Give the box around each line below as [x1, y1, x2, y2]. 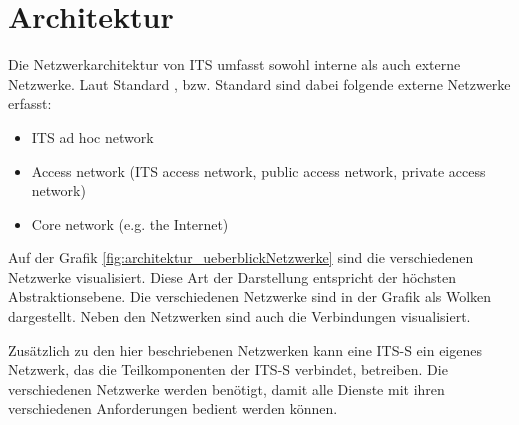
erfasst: [8, 93, 52, 114]
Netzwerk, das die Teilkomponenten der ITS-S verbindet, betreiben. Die [8, 359, 448, 380]
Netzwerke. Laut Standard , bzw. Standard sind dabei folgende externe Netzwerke [8, 73, 511, 94]
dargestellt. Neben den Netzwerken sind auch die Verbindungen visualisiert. [8, 306, 471, 327]
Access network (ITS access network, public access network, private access [31, 160, 486, 181]
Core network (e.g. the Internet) [31, 213, 229, 234]
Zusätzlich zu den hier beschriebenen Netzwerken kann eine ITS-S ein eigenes [8, 339, 482, 360]
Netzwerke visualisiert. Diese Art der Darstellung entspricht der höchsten [8, 266, 456, 287]
